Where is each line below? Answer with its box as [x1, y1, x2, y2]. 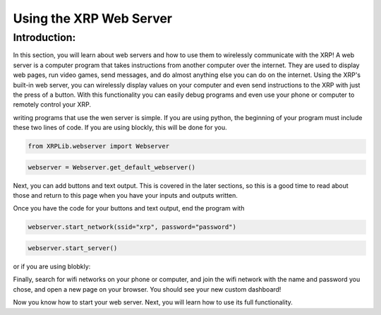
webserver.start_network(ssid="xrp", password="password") [28, 223, 236, 231]
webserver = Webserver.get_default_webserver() [28, 163, 195, 171]
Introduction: [13, 31, 76, 44]
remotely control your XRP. [13, 100, 92, 109]
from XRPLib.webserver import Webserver [28, 142, 169, 150]
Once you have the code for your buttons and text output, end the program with [13, 204, 245, 213]
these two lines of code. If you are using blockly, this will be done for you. [13, 124, 227, 132]
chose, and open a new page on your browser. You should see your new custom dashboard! [13, 285, 282, 293]
